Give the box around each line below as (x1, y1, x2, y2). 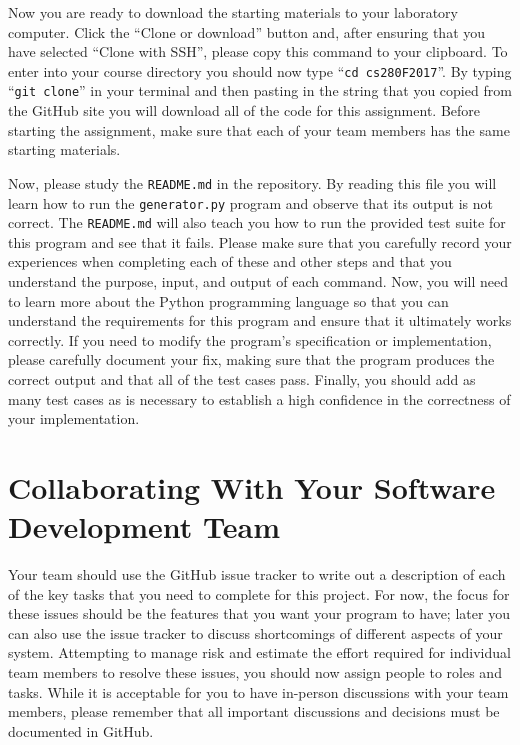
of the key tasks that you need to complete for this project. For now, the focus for (8, 583, 510, 604)
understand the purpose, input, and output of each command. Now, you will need (8, 271, 509, 292)
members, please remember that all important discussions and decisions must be (8, 701, 500, 722)
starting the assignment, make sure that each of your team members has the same (8, 119, 510, 140)
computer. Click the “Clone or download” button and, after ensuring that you (8, 21, 486, 42)
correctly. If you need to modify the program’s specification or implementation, (8, 329, 492, 350)
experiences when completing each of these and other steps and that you (8, 251, 452, 272)
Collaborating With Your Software (8, 466, 496, 507)
